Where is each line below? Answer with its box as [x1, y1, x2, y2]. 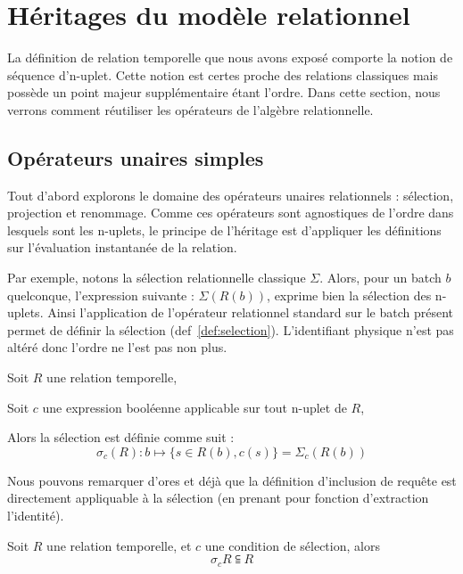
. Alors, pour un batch [319, 268, 442, 287]
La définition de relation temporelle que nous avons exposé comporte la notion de [7, 48, 453, 67]
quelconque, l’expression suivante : [7, 285, 194, 304]
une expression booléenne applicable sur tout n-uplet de [42, 398, 347, 416]
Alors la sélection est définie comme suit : [7, 428, 235, 447]
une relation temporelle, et [46, 536, 192, 554]
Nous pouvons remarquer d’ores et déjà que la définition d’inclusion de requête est [7, 471, 457, 489]
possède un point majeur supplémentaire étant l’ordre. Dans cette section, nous [7, 83, 441, 102]
